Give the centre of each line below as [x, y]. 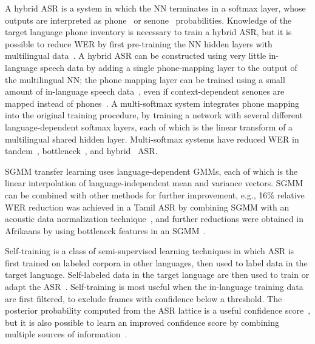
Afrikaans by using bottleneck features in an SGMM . [106, 230]
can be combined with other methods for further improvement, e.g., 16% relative [155, 194]
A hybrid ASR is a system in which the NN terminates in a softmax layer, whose [155, 8]
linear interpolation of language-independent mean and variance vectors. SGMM [154, 183]
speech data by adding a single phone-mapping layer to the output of [169, 67]
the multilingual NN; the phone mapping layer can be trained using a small [145, 79]
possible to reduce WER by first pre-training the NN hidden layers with [139, 43]
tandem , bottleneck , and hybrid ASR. [81, 151]
